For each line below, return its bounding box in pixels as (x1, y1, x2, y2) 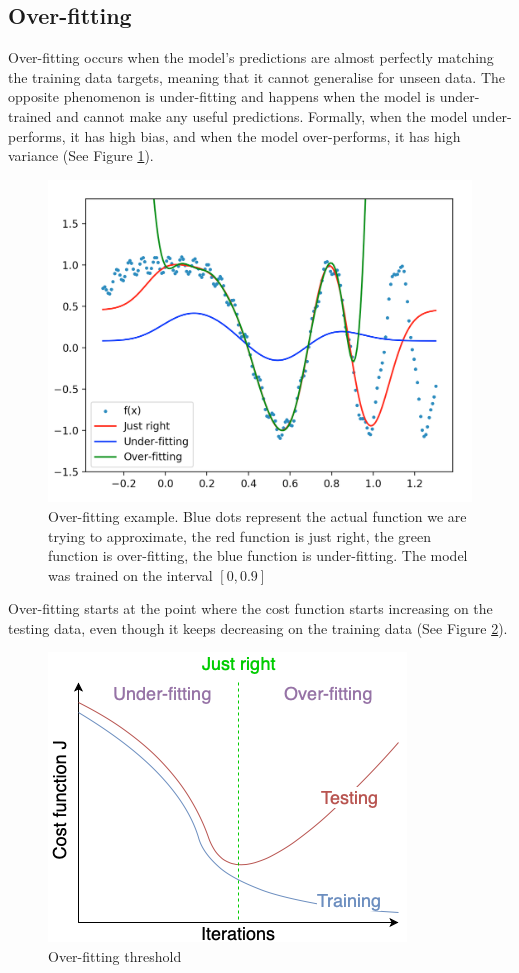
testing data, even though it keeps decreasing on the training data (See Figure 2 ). (8, 617, 508, 638)
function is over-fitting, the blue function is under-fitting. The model (48, 545, 468, 566)
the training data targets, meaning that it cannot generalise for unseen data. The (8, 66, 506, 87)
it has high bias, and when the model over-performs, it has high (70, 125, 461, 146)
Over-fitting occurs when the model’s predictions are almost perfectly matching (8, 47, 494, 68)
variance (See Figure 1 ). (8, 145, 154, 166)
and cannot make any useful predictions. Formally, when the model (56, 105, 468, 126)
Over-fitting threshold (48, 946, 182, 967)
